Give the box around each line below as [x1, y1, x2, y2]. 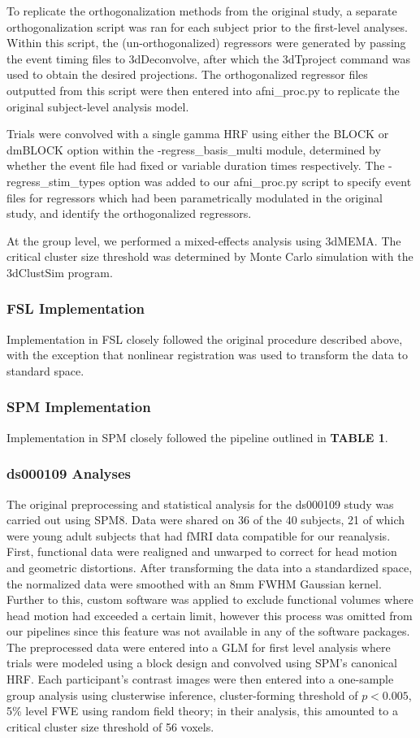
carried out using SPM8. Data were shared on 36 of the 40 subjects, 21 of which [6, 511, 405, 528]
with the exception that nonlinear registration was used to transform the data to [6, 346, 409, 363]
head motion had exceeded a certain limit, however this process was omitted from [6, 606, 413, 623]
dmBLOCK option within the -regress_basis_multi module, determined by [6, 141, 381, 158]
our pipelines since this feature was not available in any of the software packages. [6, 623, 410, 640]
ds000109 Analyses [6, 463, 132, 484]
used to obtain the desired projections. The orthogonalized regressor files [6, 66, 368, 83]
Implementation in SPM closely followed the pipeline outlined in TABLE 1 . [6, 428, 388, 445]
